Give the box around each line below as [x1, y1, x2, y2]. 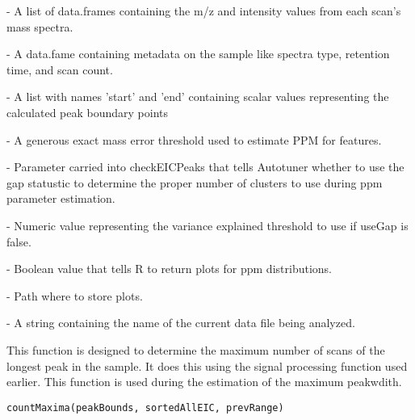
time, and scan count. [6, 61, 113, 78]
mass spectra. [6, 18, 73, 35]
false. [6, 233, 31, 250]
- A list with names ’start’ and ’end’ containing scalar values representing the [6, 88, 389, 105]
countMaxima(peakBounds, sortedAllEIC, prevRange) [6, 401, 284, 414]
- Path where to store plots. [6, 287, 143, 304]
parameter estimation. [6, 190, 115, 207]
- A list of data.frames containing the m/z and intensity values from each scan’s [6, 2, 401, 19]
